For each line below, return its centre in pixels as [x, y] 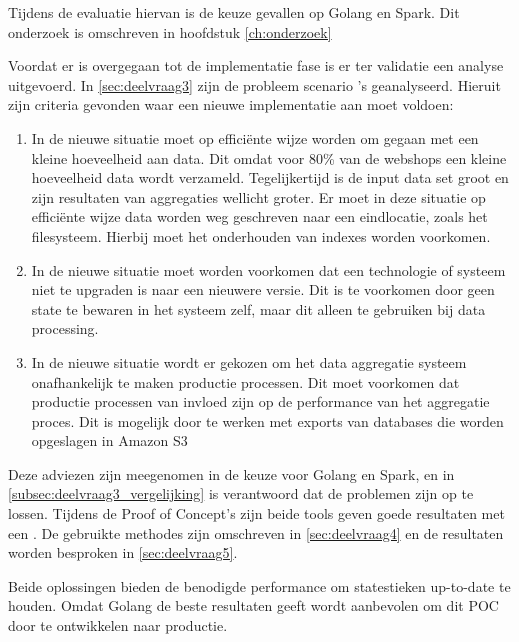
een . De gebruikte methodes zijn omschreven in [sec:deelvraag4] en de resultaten [256, 532]
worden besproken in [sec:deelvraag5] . [123, 552]
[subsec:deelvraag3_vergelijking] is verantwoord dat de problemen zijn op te [241, 493]
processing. [65, 328]
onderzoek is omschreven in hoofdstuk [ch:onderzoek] [170, 31]
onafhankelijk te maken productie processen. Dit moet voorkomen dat [245, 381]
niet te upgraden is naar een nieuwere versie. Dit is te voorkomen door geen [263, 289]
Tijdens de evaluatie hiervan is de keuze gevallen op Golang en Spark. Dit [234, 12]
